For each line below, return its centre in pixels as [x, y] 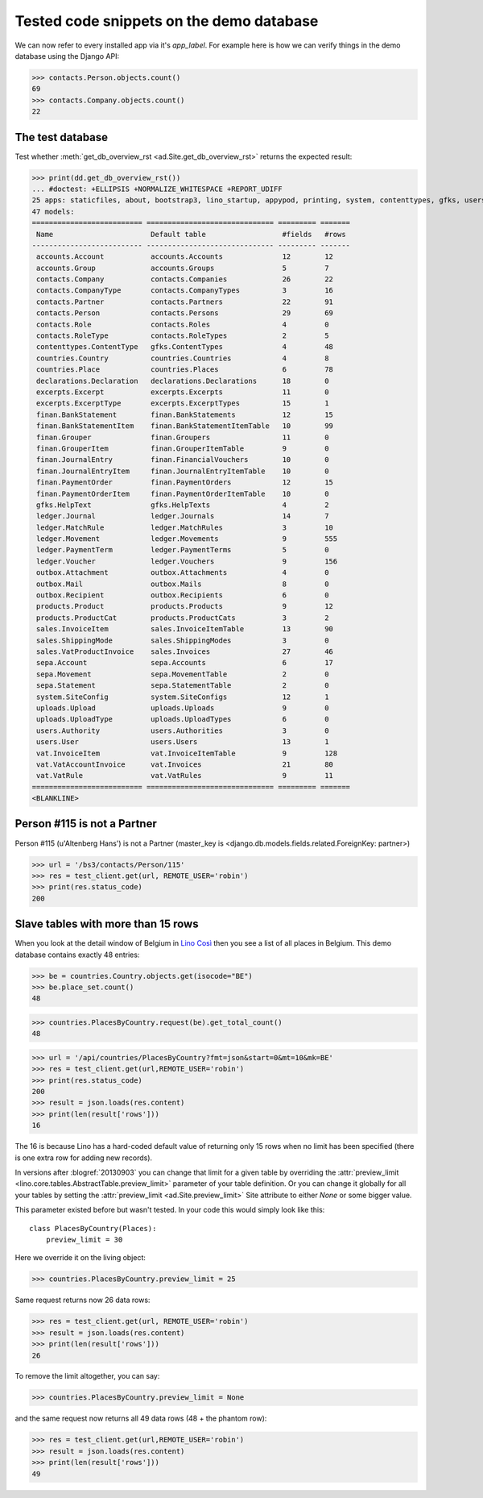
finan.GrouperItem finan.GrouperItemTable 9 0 [183, 448]
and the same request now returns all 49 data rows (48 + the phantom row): [141, 1418]
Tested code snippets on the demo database [167, 21]
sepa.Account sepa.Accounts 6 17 [185, 663]
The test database [62, 137]
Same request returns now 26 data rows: [83, 1300]
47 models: [53, 211]
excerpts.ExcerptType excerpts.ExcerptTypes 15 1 [183, 404]
